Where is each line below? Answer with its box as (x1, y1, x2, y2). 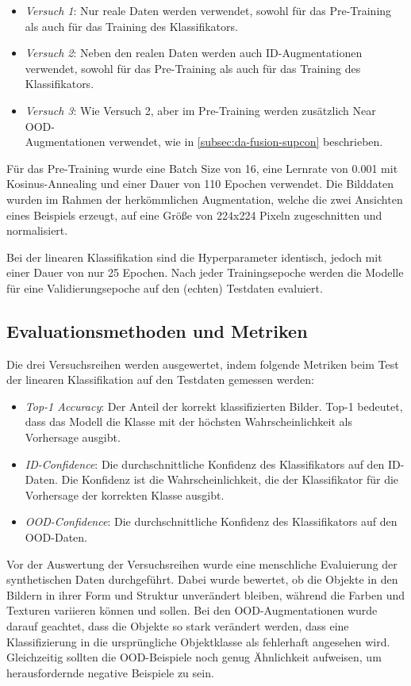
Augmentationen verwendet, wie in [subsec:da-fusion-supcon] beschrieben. (25, 133, 383, 150)
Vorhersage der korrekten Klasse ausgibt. (25, 486, 225, 503)
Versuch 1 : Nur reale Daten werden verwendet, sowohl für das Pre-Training (25, 2, 392, 18)
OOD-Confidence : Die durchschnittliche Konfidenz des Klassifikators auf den (25, 513, 398, 530)
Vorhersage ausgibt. (25, 429, 121, 446)
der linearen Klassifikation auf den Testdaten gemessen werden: (6, 371, 314, 388)
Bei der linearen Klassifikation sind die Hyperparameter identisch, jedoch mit (6, 248, 382, 265)
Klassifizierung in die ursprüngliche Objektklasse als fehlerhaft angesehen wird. (6, 633, 390, 650)
